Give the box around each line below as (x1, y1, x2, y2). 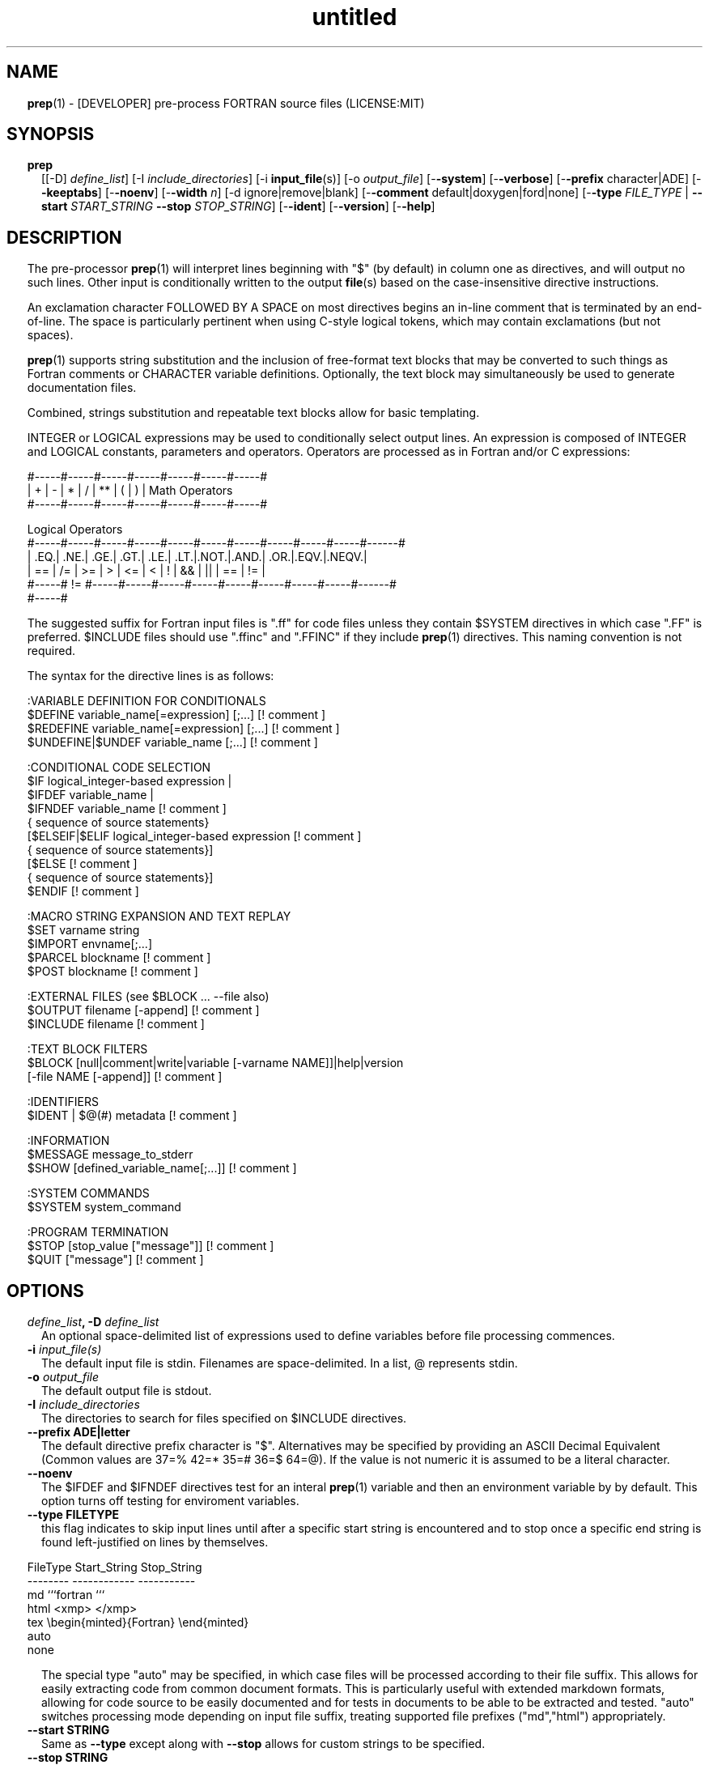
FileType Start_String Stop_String (27, 1560, 202, 1575)
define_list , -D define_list (27, 1315, 159, 1329)
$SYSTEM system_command (27, 1200, 181, 1214)
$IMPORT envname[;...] (27, 937, 153, 951)
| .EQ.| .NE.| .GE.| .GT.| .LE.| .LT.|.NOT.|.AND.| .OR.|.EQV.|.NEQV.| (27, 550, 367, 564)
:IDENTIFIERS (27, 1095, 99, 1109)
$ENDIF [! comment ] (27, 884, 139, 899)
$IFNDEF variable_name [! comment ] (27, 802, 227, 816)
